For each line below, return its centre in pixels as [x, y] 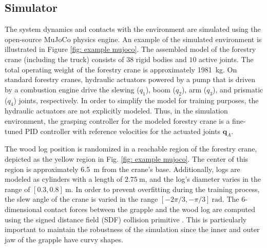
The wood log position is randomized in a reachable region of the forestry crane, [131, 149]
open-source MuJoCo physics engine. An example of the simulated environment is [133, 39]
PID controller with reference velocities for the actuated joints [122, 131]
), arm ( [194, 89]
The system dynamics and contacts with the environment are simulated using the [133, 29]
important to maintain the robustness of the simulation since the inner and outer [132, 229]
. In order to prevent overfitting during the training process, [165, 189]
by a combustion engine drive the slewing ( [72, 89]
